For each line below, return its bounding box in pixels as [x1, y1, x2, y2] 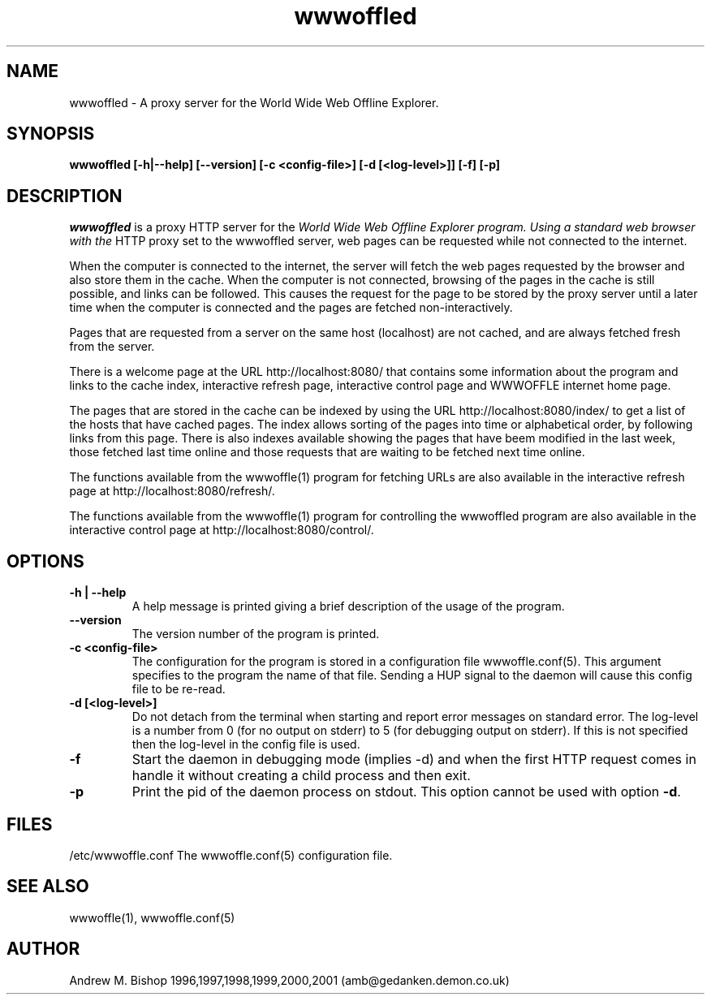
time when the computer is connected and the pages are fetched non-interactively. [69, 300, 513, 315]
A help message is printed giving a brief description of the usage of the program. [131, 599, 565, 614]
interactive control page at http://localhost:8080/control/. [69, 523, 374, 537]
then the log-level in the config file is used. [131, 737, 360, 752]
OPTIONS [6, 550, 84, 572]
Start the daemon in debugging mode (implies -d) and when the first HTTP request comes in [131, 751, 696, 768]
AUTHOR [6, 938, 80, 960]
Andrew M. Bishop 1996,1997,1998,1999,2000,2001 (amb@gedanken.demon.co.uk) [69, 973, 510, 987]
